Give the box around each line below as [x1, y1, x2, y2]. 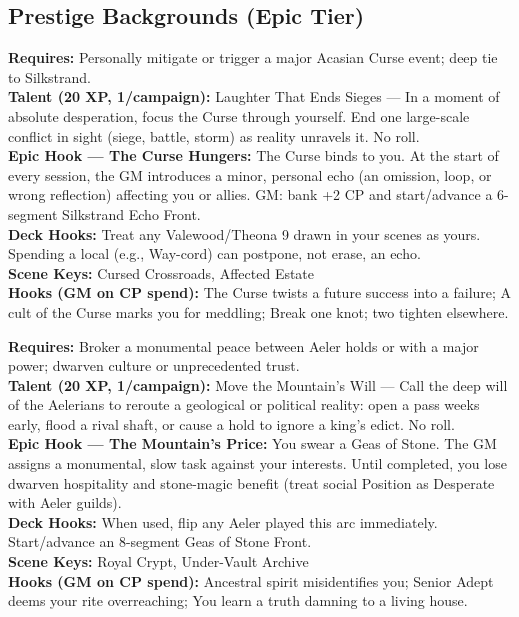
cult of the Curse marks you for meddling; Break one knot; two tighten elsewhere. [8, 301, 509, 322]
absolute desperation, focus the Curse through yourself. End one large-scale [8, 105, 470, 126]
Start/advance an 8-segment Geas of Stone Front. [8, 531, 312, 552]
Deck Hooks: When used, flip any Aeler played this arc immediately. [8, 511, 438, 532]
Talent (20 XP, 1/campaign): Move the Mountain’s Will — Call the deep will [8, 374, 508, 395]
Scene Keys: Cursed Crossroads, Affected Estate [8, 262, 315, 283]
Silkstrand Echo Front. [62, 203, 201, 224]
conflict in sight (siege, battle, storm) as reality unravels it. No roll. [8, 125, 420, 146]
